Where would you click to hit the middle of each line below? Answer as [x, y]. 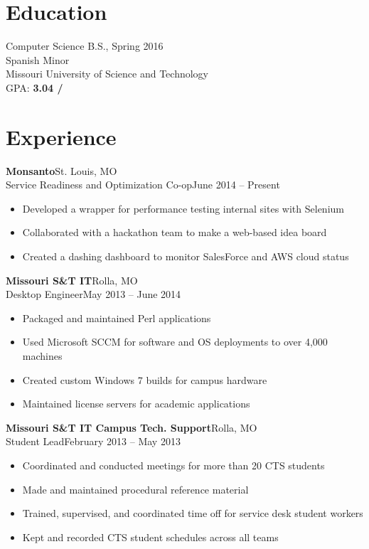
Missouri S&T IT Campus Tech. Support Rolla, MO [132, 427]
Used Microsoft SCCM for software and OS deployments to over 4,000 [175, 342]
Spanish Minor [38, 59]
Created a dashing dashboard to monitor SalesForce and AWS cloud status [186, 256]
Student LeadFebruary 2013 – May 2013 [93, 441]
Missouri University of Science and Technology [107, 74]
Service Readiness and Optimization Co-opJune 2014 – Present [143, 185]
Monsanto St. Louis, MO [61, 170]
